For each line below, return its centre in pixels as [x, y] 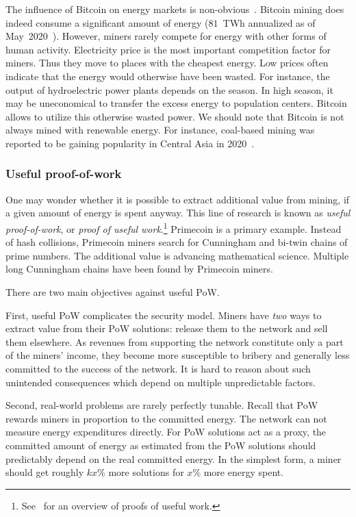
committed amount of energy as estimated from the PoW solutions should [161, 445]
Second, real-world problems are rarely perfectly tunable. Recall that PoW [162, 405]
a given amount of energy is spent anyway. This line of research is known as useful [178, 213]
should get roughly [45, 472]
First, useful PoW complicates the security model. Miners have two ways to [164, 315]
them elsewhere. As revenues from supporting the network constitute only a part [175, 341]
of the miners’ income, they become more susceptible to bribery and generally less [178, 355]
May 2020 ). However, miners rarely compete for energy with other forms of [166, 36]
